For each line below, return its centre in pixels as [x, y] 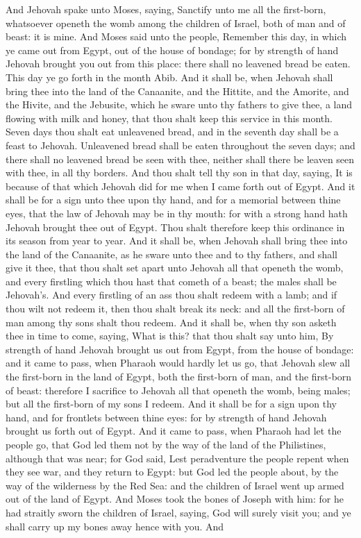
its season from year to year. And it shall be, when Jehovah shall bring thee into [177, 241]
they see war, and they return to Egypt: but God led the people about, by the [172, 472]
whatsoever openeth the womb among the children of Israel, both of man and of [176, 23]
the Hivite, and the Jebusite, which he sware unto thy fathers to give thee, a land [179, 104]
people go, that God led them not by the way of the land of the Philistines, [166, 444]
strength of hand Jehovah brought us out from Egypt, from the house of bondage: [180, 349]
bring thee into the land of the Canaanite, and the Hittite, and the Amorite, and [177, 91]
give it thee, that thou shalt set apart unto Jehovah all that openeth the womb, [175, 268]
